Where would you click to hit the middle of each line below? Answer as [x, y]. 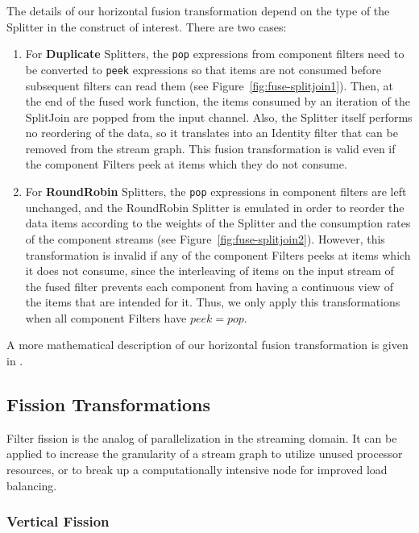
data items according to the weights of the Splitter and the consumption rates [218, 223]
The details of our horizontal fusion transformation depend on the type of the [198, 10]
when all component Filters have [106, 317]
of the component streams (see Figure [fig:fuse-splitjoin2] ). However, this [205, 238]
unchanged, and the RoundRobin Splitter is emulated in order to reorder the [215, 207]
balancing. [32, 485]
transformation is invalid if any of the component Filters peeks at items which [218, 254]
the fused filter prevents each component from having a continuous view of [209, 286]
